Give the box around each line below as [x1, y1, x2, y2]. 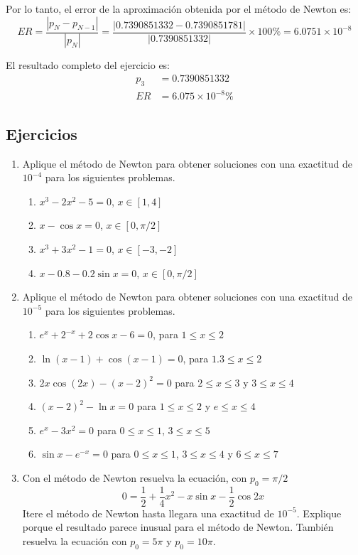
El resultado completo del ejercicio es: [6, 58, 170, 72]
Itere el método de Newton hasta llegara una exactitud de [22, 505, 274, 520]
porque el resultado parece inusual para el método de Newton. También [22, 519, 334, 534]
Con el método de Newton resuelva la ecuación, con [22, 470, 247, 485]
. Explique [296, 505, 342, 520]
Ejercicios [6, 122, 77, 144]
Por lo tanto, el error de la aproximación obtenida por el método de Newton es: [6, 1, 352, 16]
